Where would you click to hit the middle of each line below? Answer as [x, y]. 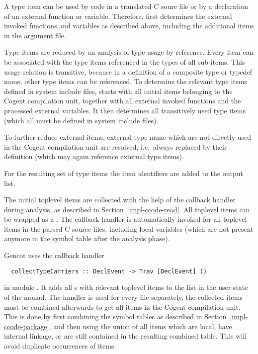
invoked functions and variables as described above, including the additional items [129, 26]
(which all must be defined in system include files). [81, 120]
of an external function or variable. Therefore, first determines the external [118, 16]
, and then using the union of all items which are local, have [140, 326]
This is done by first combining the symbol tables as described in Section [115, 316]
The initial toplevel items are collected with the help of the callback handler [120, 200]
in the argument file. [35, 35]
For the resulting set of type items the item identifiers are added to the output [124, 173]
